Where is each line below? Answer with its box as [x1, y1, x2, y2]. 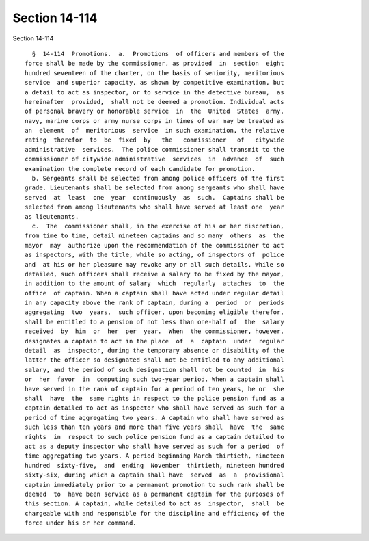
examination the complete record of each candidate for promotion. [25, 165, 256, 172]
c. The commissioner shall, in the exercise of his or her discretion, [31, 222, 284, 230]
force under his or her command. [25, 519, 137, 527]
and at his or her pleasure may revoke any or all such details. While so [25, 261, 284, 268]
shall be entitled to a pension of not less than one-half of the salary [25, 318, 284, 326]
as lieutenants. [25, 213, 79, 220]
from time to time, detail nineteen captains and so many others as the [25, 232, 284, 239]
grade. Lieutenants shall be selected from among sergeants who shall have [25, 184, 284, 192]
